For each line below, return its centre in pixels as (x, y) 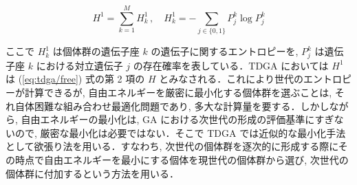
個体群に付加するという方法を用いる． (92, 173)
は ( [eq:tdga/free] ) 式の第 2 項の (75, 79)
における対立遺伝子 (79, 65)
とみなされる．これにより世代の (231, 79)
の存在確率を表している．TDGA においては (231, 65)
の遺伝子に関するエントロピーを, (225, 51)
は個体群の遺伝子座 (96, 51)
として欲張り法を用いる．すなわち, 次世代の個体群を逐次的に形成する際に (172, 146)
